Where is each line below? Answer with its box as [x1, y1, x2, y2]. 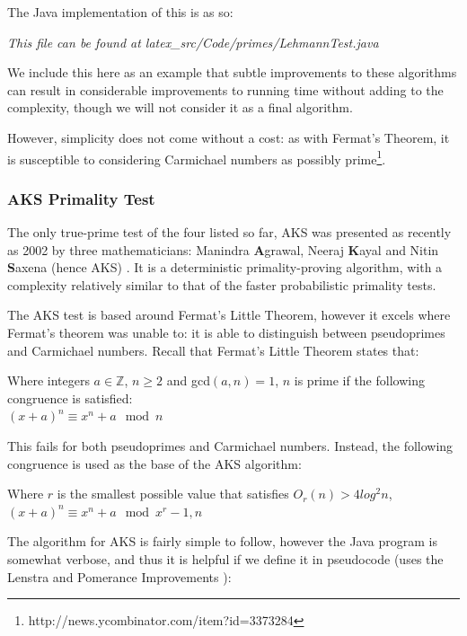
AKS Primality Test [7, 187, 155, 209]
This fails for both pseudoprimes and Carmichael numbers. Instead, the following [7, 436, 454, 455]
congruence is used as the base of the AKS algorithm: [7, 454, 302, 473]
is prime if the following [294, 371, 425, 390]
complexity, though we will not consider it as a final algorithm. [7, 98, 353, 117]
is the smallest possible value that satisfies [57, 484, 289, 503]
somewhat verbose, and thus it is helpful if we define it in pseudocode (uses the [7, 549, 444, 568]
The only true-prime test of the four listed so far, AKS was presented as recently [7, 223, 452, 242]
